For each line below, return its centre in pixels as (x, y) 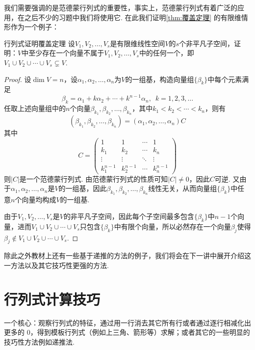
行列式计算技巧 (52, 299)
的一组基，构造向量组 (160, 79)
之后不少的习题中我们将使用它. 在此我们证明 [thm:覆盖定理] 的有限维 (133, 17)
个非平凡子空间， (207, 43)
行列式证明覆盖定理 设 (39, 43)
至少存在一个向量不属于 (66, 53)
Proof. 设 (18, 79)
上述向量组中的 (41, 108)
